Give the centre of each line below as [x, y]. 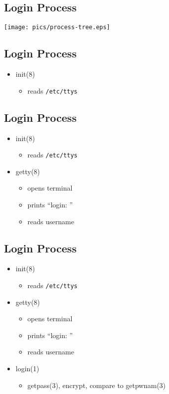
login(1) [27, 368]
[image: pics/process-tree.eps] [57, 27]
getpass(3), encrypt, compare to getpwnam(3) [97, 385]
